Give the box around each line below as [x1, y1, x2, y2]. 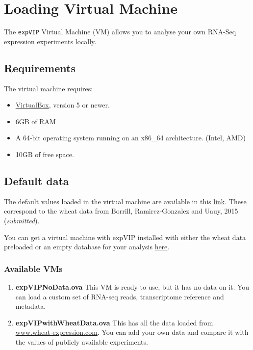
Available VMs [4, 262, 63, 274]
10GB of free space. [15, 149, 74, 159]
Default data [4, 173, 69, 188]
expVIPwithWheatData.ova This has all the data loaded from [15, 317, 213, 327]
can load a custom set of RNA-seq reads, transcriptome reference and [15, 291, 224, 301]
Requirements [4, 60, 76, 75]
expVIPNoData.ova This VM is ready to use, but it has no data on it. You [15, 281, 250, 292]
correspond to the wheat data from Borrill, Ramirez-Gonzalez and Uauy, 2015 [4, 206, 238, 216]
